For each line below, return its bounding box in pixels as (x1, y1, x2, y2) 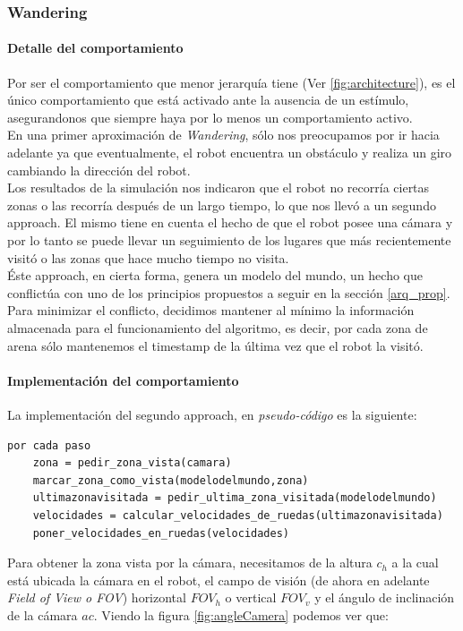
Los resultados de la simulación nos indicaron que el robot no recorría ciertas (7, 178, 430, 197)
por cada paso (7, 439, 91, 452)
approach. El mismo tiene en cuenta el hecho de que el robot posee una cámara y (7, 213, 453, 232)
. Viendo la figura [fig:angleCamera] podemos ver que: (93, 605, 389, 624)
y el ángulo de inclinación (314, 588, 455, 607)
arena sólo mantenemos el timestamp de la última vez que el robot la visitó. (7, 336, 424, 354)
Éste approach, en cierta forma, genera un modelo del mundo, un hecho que (7, 266, 423, 285)
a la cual (391, 553, 439, 572)
